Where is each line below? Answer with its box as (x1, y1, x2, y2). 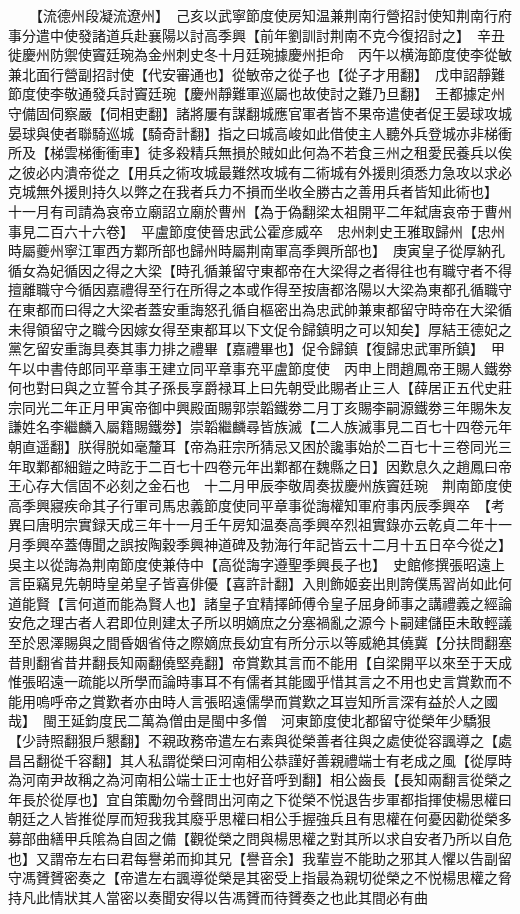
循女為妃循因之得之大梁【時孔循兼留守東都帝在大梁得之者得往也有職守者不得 (8, 259, 512, 280)
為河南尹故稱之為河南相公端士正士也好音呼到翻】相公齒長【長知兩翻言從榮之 (8, 769, 512, 790)
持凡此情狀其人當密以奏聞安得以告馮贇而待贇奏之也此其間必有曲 (8, 886, 428, 907)
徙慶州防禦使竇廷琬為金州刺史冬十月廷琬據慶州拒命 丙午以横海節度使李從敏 (8, 44, 512, 65)
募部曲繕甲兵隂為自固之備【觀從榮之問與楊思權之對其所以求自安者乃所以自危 (8, 827, 512, 848)
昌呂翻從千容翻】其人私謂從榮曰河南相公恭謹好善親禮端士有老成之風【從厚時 (8, 749, 512, 770)
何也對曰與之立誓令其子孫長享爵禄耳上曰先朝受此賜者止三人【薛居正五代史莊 (8, 377, 512, 398)
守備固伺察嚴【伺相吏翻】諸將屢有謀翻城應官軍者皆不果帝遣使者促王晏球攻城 (8, 102, 512, 123)
